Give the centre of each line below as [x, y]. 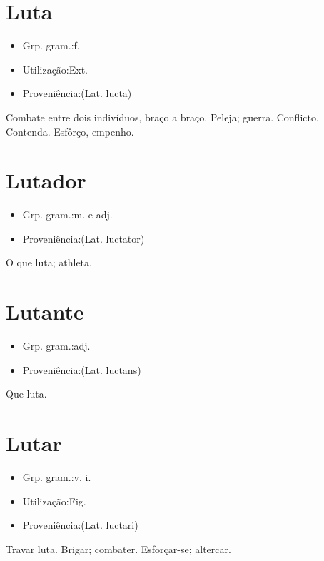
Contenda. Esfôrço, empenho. [70, 131]
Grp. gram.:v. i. [57, 477]
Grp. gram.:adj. [56, 346]
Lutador [46, 180]
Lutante [45, 312]
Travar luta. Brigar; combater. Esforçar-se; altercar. [118, 549]
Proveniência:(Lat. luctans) [82, 369]
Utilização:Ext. [55, 69]
